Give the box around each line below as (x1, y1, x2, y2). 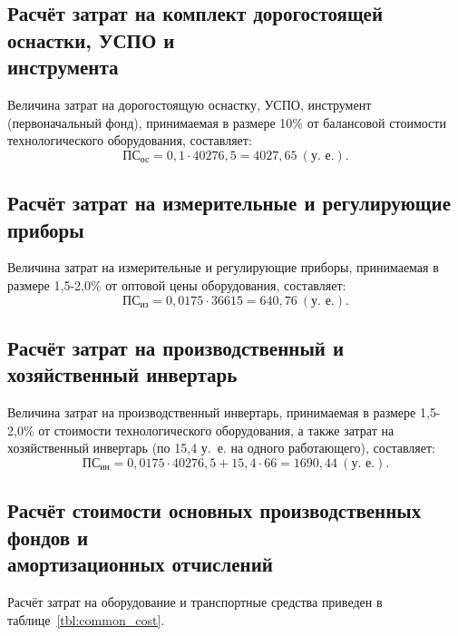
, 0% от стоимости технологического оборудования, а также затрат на (14, 420, 395, 439)
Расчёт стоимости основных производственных (7, 496, 422, 524)
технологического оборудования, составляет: (7, 131, 252, 150)
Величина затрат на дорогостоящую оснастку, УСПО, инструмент (7, 94, 372, 113)
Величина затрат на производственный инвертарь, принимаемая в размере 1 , (7, 403, 430, 422)
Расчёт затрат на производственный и (7, 333, 345, 361)
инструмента (7, 53, 119, 81)
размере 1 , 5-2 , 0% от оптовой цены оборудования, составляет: (7, 275, 346, 294)
